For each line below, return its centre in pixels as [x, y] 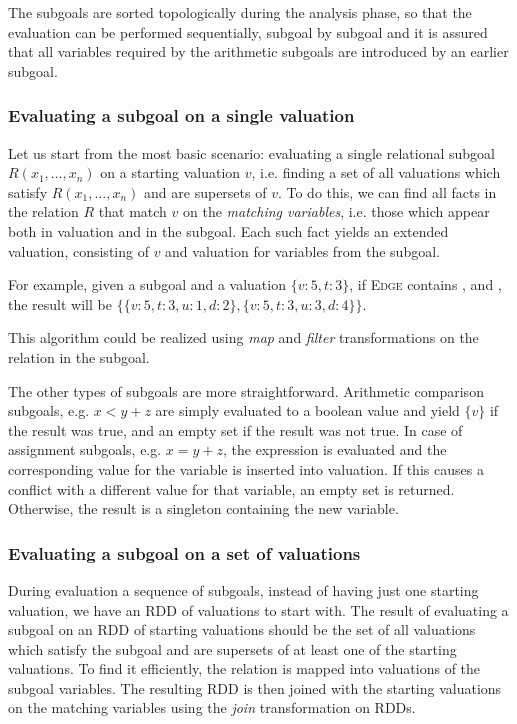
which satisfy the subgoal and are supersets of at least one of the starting [232, 648]
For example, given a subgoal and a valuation [147, 284]
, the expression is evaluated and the [334, 449]
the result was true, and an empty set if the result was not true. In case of [235, 429]
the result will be [60, 303]
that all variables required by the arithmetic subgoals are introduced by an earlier [258, 51]
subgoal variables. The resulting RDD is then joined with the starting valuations [255, 687]
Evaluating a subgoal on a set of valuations [184, 552]
